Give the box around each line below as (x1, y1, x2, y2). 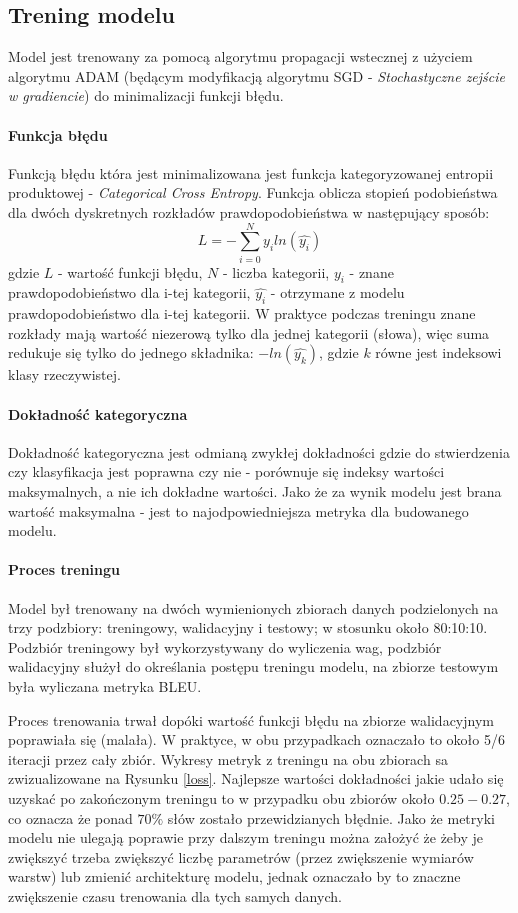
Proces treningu (8, 559, 121, 580)
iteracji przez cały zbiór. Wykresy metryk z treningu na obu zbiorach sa (8, 748, 448, 769)
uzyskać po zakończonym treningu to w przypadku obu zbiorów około (8, 787, 435, 808)
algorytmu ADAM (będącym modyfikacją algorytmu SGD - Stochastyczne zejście (8, 65, 506, 86)
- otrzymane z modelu (270, 282, 405, 303)
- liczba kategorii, (223, 261, 330, 282)
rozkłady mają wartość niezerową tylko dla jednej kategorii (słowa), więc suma (8, 322, 490, 343)
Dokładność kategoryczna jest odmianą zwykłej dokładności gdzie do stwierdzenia (8, 441, 510, 462)
